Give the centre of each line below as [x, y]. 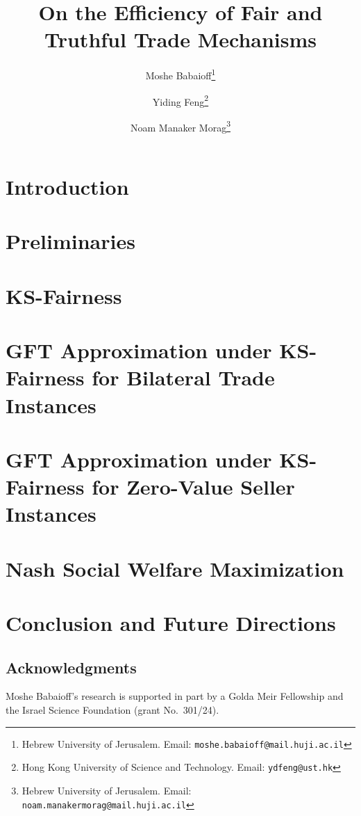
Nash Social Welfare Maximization [175, 568]
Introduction [67, 187]
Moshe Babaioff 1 [180, 74]
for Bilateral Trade [183, 377]
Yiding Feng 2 [180, 100]
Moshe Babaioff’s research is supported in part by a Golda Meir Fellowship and [175, 696]
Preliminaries [70, 241]
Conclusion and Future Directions [171, 623]
